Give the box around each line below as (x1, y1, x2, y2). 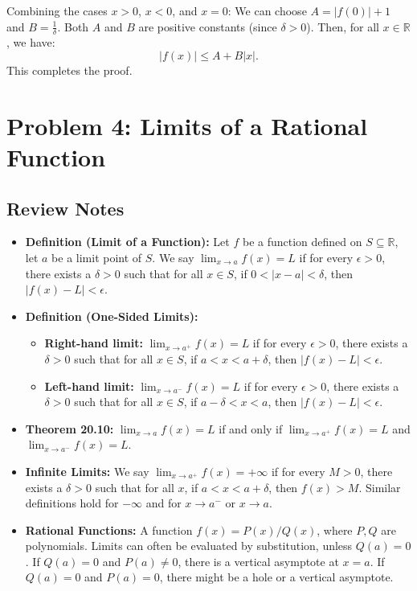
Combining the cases (6, 2, 108, 18)
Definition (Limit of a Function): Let (25, 233, 230, 250)
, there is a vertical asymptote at (178, 552, 339, 569)
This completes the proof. (6, 62, 133, 79)
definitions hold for (25, 495, 119, 511)
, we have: (6, 34, 55, 51)
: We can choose (227, 2, 307, 18)
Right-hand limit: (44, 334, 143, 351)
